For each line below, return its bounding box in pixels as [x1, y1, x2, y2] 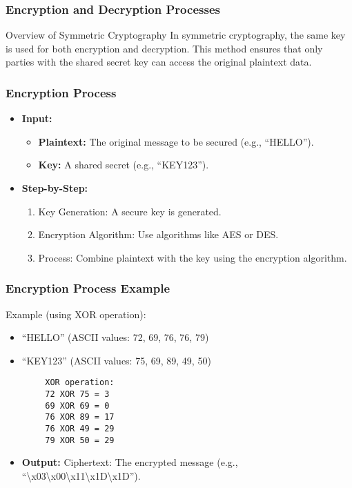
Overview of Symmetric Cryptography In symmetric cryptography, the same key [6, 28, 346, 42]
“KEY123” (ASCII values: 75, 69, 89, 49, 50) [21, 353, 211, 367]
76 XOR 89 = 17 [45, 412, 115, 422]
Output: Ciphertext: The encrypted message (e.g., [21, 455, 238, 469]
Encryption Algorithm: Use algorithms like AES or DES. [38, 227, 279, 242]
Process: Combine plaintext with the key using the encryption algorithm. [38, 250, 347, 264]
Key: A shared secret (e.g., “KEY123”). [38, 157, 209, 172]
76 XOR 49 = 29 [45, 424, 115, 433]
